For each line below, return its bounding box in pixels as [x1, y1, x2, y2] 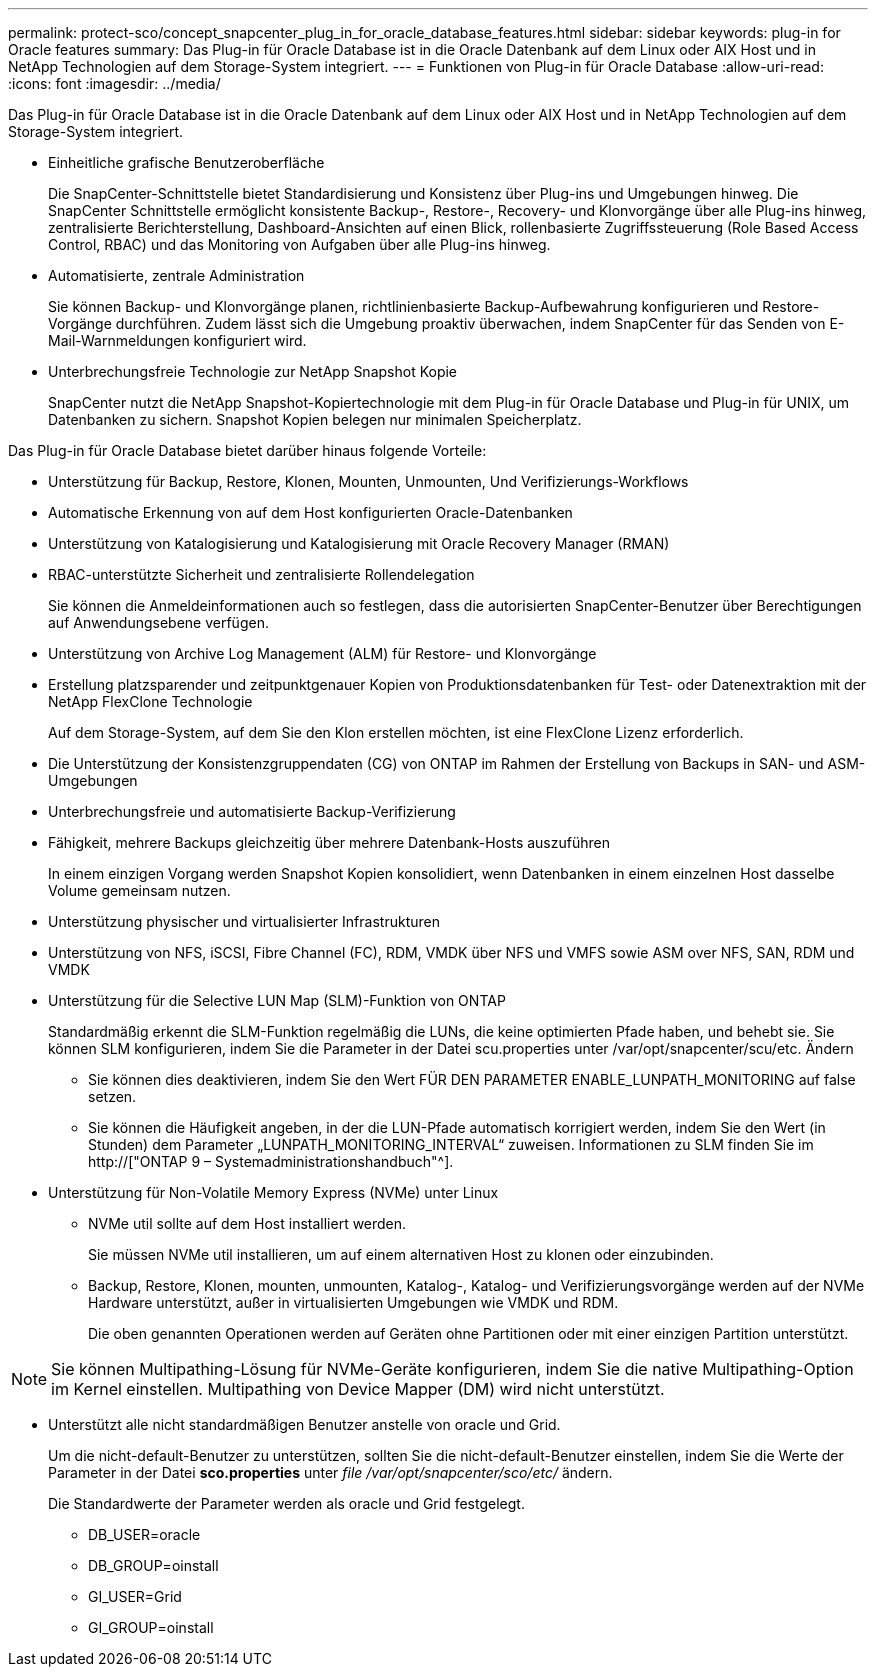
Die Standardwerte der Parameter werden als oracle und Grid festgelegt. [48, 1495, 525, 1512]
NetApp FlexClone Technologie [48, 693, 253, 710]
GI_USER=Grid [88, 1588, 182, 1605]
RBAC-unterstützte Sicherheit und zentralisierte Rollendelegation [48, 566, 475, 583]
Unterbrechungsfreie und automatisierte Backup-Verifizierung [48, 803, 456, 820]
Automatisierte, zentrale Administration [48, 267, 305, 284]
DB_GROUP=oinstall [88, 1557, 219, 1574]
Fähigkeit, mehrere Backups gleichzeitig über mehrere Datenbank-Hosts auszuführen [48, 834, 610, 851]
